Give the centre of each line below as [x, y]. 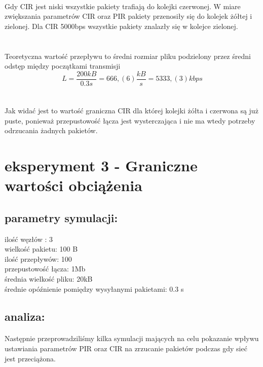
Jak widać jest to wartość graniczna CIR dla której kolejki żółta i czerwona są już [131, 110]
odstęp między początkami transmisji [63, 66]
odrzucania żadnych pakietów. [51, 130]
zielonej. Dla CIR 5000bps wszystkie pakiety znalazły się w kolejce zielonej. [121, 26]
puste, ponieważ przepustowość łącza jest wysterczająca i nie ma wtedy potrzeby [130, 120]
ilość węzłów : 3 [29, 239]
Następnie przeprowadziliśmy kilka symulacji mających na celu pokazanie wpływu [132, 338]
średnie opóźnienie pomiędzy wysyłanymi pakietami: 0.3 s [94, 288]
